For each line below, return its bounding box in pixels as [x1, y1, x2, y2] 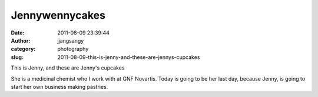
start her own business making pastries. [11, 83, 108, 90]
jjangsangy [57, 37, 84, 44]
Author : [11, 37, 31, 44]
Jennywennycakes [11, 9, 106, 22]
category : [11, 46, 36, 53]
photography [57, 46, 89, 53]
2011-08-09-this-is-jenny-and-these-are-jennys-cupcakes [57, 53, 200, 61]
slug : [11, 53, 24, 61]
